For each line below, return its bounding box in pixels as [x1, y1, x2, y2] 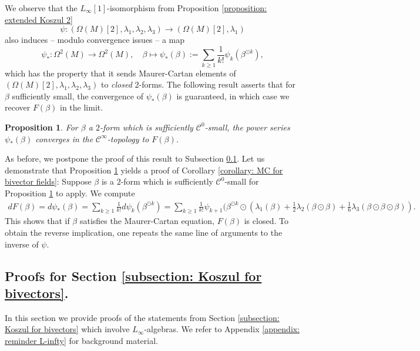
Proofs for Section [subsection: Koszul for [5, 266, 262, 285]
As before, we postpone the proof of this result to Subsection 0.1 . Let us [5, 152, 265, 165]
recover [5, 101, 31, 113]
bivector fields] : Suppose [5, 175, 92, 188]
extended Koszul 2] [5, 13, 73, 25]
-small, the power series [204, 121, 290, 133]
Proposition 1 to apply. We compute [5, 186, 135, 199]
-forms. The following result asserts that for [139, 78, 296, 91]
